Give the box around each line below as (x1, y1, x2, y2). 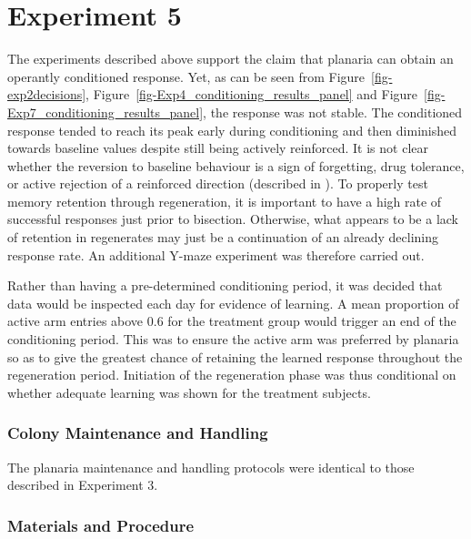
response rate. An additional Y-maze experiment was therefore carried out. (7, 245, 425, 264)
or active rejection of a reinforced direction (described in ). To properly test (7, 174, 428, 193)
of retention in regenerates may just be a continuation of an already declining (7, 228, 438, 247)
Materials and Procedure (7, 514, 195, 536)
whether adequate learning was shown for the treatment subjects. (7, 382, 371, 402)
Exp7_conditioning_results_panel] (7, 102, 204, 121)
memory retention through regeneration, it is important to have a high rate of (7, 191, 442, 210)
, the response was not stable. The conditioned (203, 102, 463, 121)
